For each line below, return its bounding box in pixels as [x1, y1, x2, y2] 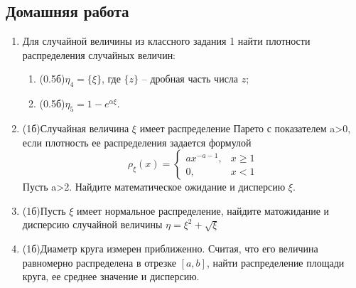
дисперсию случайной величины [22, 217, 163, 232]
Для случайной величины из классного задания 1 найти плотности [22, 33, 311, 48]
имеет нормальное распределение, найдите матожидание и [77, 203, 330, 218]
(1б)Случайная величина [22, 120, 129, 135]
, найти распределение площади [206, 255, 345, 270]
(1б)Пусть [22, 203, 66, 218]
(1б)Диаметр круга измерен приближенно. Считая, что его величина [22, 240, 318, 255]
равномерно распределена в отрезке [22, 255, 176, 270]
